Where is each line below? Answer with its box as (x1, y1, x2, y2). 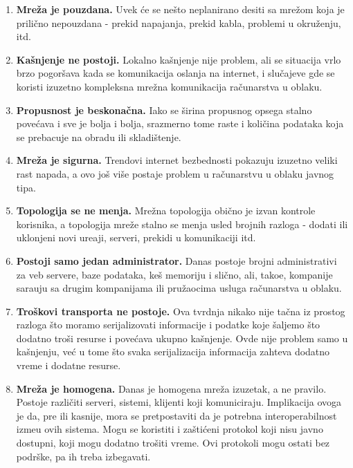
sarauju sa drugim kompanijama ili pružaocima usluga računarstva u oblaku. (16, 281, 342, 295)
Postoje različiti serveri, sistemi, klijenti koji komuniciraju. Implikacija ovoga (16, 395, 342, 409)
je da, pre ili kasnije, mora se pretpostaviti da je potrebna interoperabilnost (16, 408, 337, 422)
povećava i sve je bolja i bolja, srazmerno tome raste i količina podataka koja (16, 116, 344, 131)
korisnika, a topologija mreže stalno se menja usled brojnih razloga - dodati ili (16, 216, 348, 231)
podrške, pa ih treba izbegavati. (16, 449, 151, 463)
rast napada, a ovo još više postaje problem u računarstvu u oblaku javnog (16, 166, 334, 180)
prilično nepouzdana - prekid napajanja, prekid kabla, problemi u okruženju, (16, 15, 341, 30)
